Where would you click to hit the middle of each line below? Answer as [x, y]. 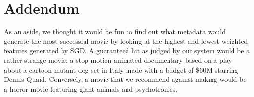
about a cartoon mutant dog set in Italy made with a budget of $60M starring [121, 69]
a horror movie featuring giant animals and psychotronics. [91, 88]
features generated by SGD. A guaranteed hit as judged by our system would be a [127, 50]
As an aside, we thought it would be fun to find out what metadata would [115, 31]
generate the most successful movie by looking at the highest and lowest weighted [126, 41]
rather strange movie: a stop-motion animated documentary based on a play [118, 60]
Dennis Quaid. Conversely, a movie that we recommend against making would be [125, 79]
